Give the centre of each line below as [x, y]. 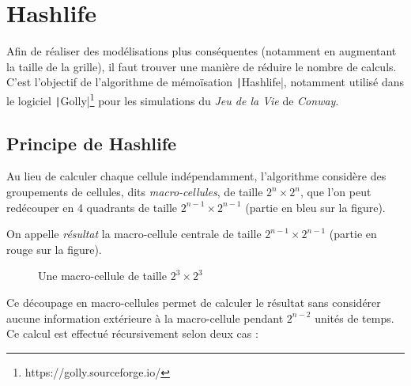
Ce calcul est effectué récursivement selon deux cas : [132, 333]
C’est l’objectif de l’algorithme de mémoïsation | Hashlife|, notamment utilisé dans [205, 82]
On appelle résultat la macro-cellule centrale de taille [134, 234]
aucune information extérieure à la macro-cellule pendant [145, 318]
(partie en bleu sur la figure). [315, 207]
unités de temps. [354, 318]
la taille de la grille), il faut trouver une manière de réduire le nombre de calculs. [202, 66]
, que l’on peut [336, 192]
